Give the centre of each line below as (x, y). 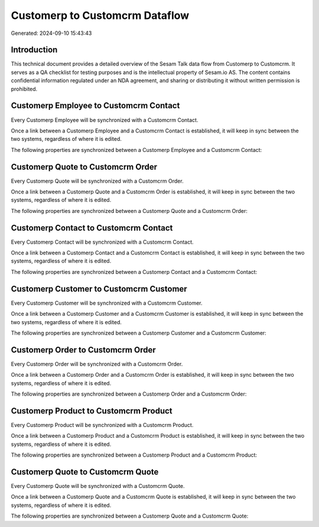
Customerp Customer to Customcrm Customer (99, 289)
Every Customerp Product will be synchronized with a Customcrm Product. (102, 425)
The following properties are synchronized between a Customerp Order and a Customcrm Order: (129, 394)
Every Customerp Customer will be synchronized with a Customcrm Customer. (107, 303)
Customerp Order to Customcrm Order (83, 350)
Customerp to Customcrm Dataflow (100, 15)
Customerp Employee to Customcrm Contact (95, 106)
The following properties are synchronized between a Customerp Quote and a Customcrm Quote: (130, 516)
